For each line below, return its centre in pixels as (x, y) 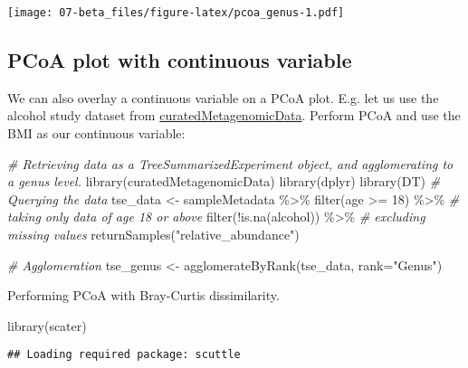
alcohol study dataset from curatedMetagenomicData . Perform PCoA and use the (234, 115)
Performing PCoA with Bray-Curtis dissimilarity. (143, 295)
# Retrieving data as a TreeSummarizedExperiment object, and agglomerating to (230, 163)
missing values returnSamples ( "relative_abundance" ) (153, 235)
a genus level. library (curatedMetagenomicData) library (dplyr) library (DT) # (224, 181)
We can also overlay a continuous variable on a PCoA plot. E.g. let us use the (223, 97)
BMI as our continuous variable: (96, 133)
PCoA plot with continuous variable (180, 60)
